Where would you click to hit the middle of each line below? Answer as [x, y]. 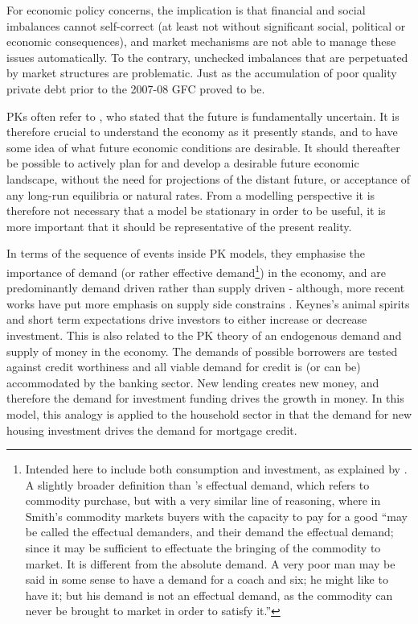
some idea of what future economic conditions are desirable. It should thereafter [203, 147]
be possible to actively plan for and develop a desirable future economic [183, 163]
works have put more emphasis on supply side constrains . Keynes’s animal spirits [208, 303]
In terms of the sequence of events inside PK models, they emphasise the [186, 253]
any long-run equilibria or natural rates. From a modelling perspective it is [191, 194]
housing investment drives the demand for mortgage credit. [152, 430]
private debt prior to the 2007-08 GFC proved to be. [136, 88]
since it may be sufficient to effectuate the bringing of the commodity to [203, 548]
